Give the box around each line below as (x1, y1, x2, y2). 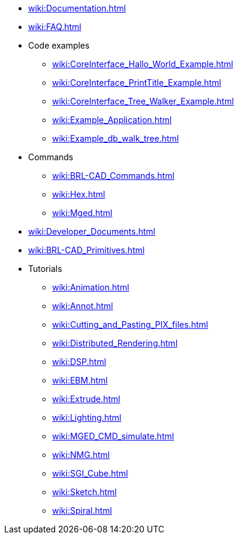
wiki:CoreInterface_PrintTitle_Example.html (52, 77, 222, 88)
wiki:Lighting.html (52, 412, 122, 423)
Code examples (28, 40, 90, 50)
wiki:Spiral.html (52, 505, 112, 516)
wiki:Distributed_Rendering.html (52, 338, 178, 348)
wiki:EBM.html (52, 375, 108, 385)
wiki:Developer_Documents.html (28, 226, 156, 236)
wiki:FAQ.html (28, 22, 81, 32)
